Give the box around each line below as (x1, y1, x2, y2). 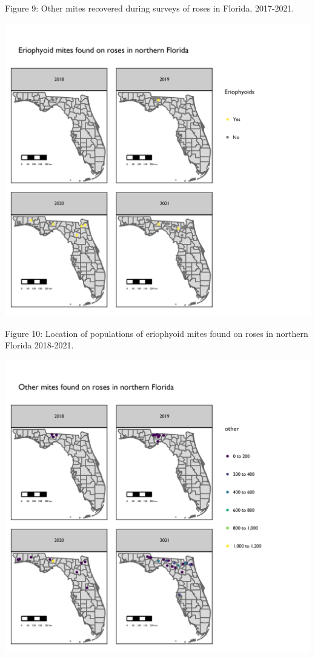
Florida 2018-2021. (5, 339, 74, 351)
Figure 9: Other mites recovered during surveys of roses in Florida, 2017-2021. (5, 2, 294, 14)
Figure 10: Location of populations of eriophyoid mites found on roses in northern (5, 327, 308, 339)
